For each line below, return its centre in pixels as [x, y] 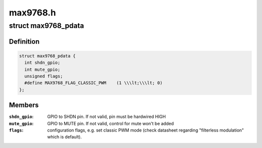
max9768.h [33, 13]
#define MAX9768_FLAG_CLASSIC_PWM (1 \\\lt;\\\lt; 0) [93, 83]
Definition [24, 41]
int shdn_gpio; [42, 63]
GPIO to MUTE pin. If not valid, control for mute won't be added [111, 123]
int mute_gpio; [42, 69]
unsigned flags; [44, 76]
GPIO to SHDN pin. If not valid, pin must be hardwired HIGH [106, 117]
